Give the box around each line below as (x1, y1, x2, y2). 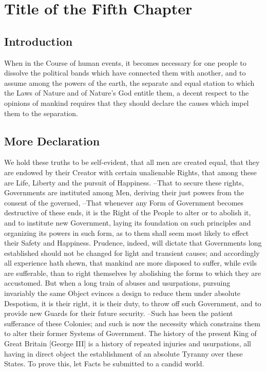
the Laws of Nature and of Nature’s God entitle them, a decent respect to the (4, 87, 249, 98)
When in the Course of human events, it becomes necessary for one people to (4, 57, 246, 68)
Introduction (4, 33, 73, 49)
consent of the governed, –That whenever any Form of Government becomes (4, 197, 244, 208)
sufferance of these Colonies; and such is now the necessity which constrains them (4, 318, 260, 328)
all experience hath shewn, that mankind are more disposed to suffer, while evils (4, 257, 257, 268)
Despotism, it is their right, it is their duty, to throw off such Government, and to (4, 297, 261, 308)
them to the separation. (4, 107, 79, 118)
